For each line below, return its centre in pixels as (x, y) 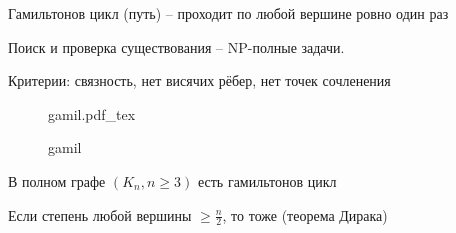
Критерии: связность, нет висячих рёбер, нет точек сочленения (199, 80)
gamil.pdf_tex (92, 113)
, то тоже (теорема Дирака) (305, 214)
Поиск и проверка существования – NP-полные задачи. (176, 46)
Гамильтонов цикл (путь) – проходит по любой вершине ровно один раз (228, 13)
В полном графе (57, 180)
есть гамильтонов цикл (267, 180)
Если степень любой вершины (100, 214)
